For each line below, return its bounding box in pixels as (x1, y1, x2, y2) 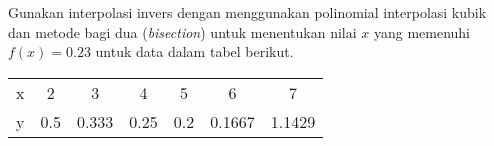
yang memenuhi (373, 21, 470, 42)
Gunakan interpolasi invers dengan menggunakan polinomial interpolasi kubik (8, 2, 487, 22)
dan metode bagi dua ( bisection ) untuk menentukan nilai (8, 21, 357, 42)
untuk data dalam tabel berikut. (95, 41, 294, 62)
